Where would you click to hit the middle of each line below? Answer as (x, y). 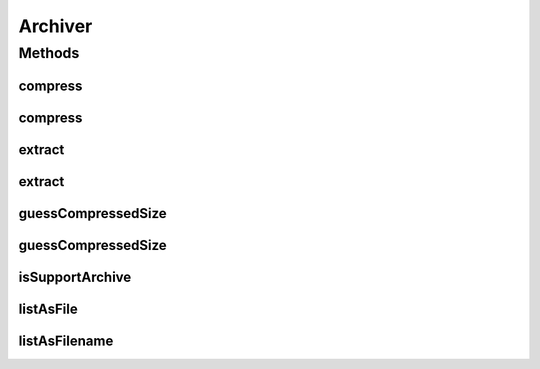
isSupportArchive (75, 276)
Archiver (55, 26)
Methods (49, 53)
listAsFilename (66, 340)
